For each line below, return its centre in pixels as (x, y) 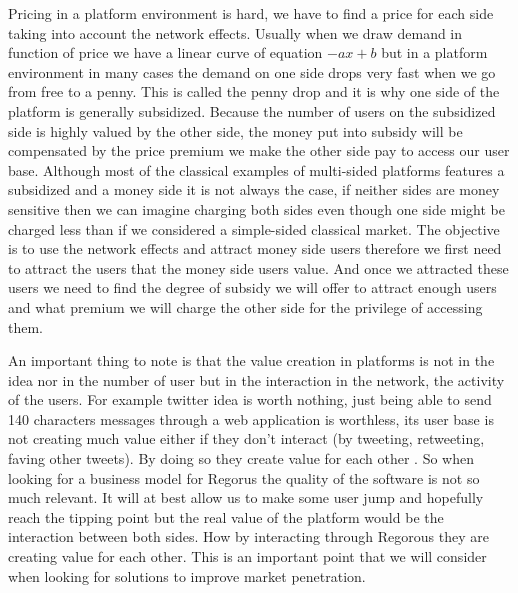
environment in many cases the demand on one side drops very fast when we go (252, 71)
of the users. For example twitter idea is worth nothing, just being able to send (250, 399)
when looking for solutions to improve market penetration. (187, 575)
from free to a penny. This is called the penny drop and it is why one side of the (254, 91)
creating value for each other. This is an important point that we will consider (247, 556)
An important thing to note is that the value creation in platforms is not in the (251, 360)
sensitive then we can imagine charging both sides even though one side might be (256, 208)
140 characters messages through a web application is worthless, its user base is (251, 418)
